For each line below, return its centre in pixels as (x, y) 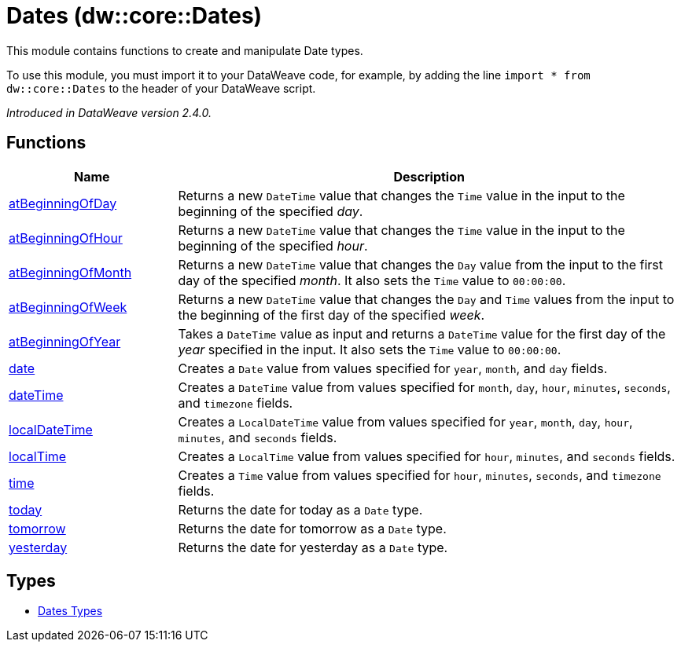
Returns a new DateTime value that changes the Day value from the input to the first (420, 264)
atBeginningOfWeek (68, 307)
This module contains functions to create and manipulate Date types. (185, 50)
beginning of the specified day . (271, 211)
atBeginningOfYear (65, 341)
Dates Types (70, 611)
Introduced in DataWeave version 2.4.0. (109, 112)
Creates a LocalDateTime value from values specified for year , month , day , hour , (405, 421)
